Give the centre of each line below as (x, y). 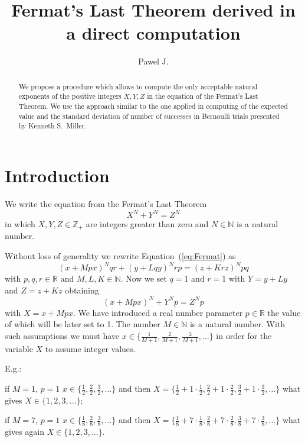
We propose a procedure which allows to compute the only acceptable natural (138, 86)
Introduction (57, 175)
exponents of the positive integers (70, 96)
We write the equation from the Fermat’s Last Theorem (106, 203)
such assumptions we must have (62, 336)
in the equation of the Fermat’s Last (203, 96)
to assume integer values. (90, 348)
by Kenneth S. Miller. (53, 126)
